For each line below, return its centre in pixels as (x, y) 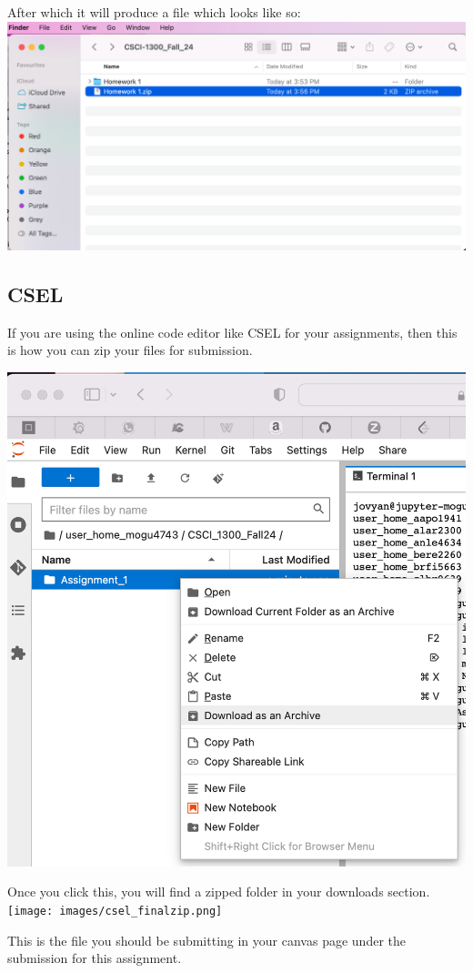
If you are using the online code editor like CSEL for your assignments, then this (232, 332)
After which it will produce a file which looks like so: (154, 12)
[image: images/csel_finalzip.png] (115, 911)
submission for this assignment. (95, 958)
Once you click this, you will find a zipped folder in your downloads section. (219, 892)
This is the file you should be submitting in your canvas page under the (206, 940)
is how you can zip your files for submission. (130, 350)
